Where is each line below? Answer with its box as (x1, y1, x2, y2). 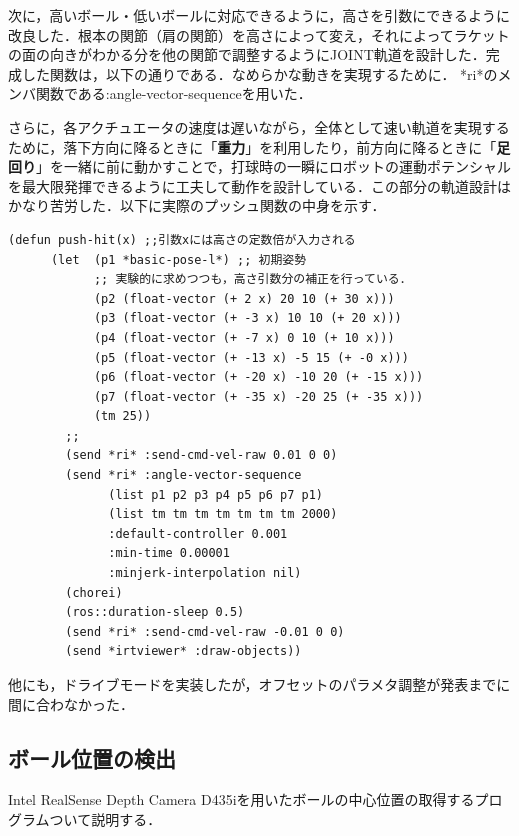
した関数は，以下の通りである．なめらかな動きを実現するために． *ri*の (21, 63, 498, 84)
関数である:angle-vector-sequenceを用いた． (35, 83, 312, 104)
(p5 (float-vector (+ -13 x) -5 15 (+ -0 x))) (93, 350, 409, 365)
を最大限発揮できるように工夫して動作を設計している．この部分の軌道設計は (8, 175, 511, 196)
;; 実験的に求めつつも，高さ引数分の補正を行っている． (93, 272, 412, 287)
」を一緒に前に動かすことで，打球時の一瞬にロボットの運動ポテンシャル (36, 156, 512, 177)
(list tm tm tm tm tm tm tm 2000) (108, 507, 338, 522)
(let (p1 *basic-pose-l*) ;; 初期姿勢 (50, 252, 307, 267)
